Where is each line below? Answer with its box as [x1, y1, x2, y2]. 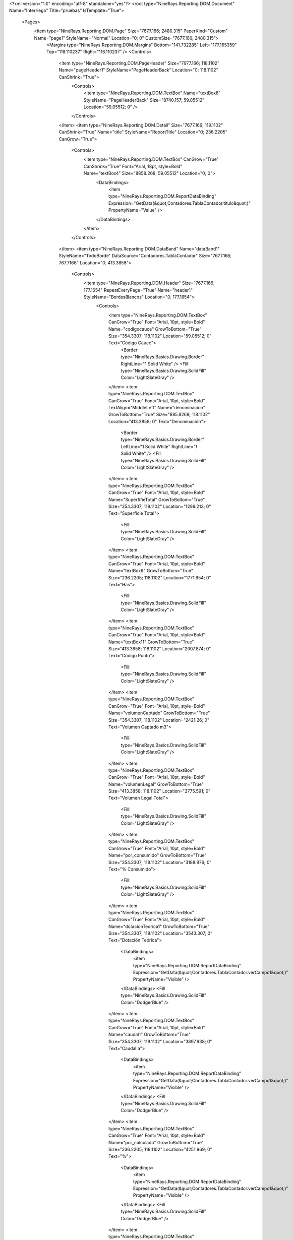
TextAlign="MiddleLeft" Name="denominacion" [108, 404, 206, 410]
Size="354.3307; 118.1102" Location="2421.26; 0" [108, 717, 210, 723]
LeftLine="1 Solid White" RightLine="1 [120, 443, 198, 449]
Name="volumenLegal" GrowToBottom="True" [108, 781, 204, 787]
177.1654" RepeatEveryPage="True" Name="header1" [83, 287, 193, 293]
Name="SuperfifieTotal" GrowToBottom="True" [108, 496, 205, 502]
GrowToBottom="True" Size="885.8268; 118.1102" [108, 412, 210, 418]
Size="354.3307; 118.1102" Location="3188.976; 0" [108, 859, 212, 865]
